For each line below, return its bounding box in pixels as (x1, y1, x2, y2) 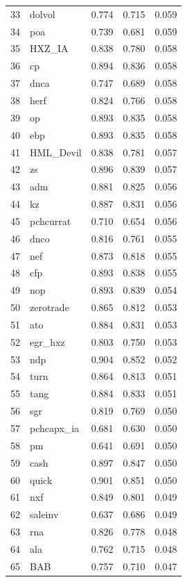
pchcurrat (30, 213, 71, 228)
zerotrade (30, 300, 69, 315)
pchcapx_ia (30, 421, 80, 435)
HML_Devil (30, 144, 82, 159)
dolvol (30, 6, 55, 21)
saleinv (30, 507, 59, 522)
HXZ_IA (30, 41, 69, 56)
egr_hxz (30, 334, 65, 349)
